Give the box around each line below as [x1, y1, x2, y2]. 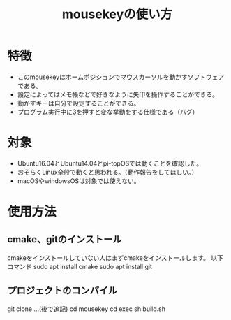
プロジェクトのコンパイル [7, 284, 117, 297]
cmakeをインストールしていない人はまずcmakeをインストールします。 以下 [7, 253, 223, 262]
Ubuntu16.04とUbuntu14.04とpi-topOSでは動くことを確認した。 [17, 159, 203, 168]
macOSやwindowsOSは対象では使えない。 [17, 176, 140, 185]
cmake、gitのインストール [7, 233, 122, 245]
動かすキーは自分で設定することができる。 [17, 99, 140, 107]
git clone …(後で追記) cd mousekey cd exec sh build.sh [7, 305, 166, 313]
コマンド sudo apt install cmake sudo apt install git [7, 262, 152, 270]
